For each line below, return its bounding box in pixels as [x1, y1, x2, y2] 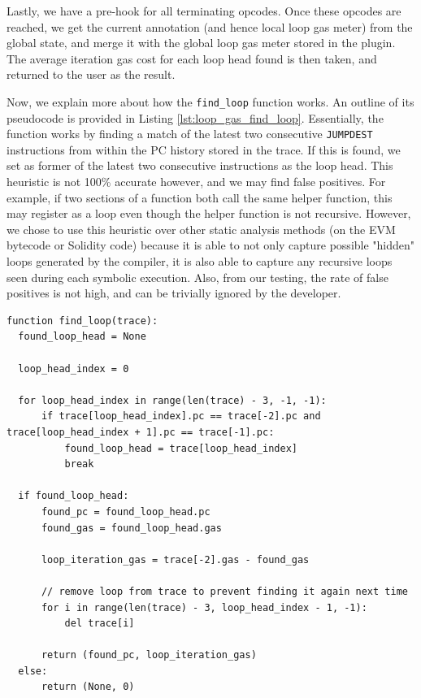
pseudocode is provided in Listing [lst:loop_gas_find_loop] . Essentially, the [7, 109, 384, 126]
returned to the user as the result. [7, 66, 176, 83]
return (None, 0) [41, 681, 135, 693]
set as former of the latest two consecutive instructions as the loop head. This [7, 157, 393, 174]
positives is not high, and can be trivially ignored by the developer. [7, 284, 341, 301]
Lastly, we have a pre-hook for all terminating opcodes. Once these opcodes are [7, 2, 401, 19]
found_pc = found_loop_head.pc [41, 505, 210, 518]
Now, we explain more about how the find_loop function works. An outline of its [7, 93, 414, 110]
